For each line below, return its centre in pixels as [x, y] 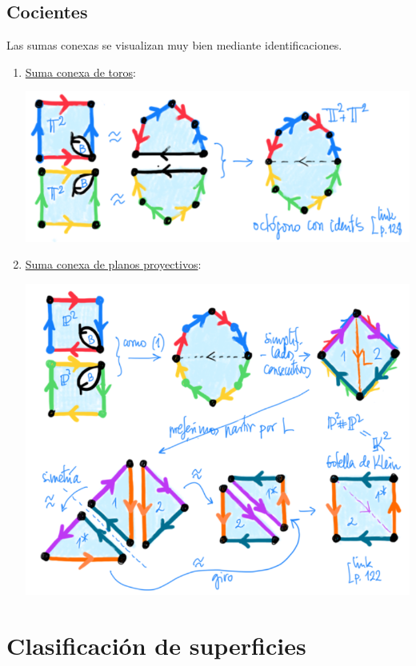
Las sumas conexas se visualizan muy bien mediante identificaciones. [174, 45]
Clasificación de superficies [156, 646]
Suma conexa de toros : [80, 72]
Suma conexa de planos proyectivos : [113, 264]
